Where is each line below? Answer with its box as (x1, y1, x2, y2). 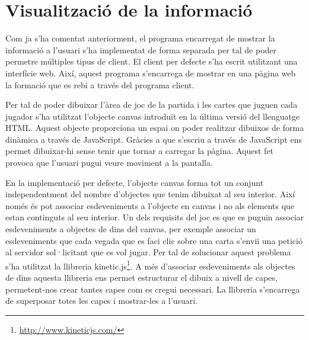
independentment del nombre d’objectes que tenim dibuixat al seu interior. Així (5, 188, 295, 200)
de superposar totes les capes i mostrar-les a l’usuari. (5, 294, 197, 307)
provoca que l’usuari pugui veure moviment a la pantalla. (5, 156, 213, 169)
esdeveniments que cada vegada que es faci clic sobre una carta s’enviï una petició (5, 234, 302, 246)
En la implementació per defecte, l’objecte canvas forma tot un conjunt (5, 176, 264, 188)
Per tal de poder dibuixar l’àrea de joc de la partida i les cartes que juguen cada (5, 98, 298, 111)
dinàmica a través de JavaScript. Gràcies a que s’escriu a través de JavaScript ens (5, 133, 302, 145)
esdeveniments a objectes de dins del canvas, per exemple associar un (5, 223, 256, 235)
